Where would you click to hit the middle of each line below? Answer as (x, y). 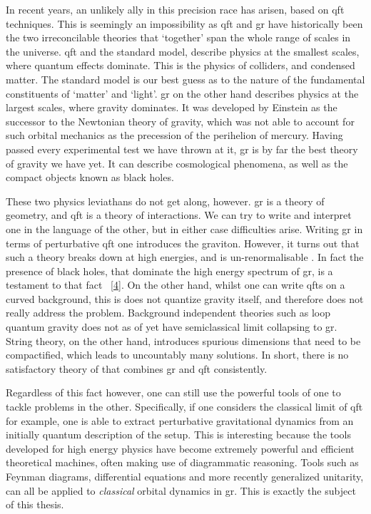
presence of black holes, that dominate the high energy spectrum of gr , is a (169, 271)
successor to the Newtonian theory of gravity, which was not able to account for (180, 121)
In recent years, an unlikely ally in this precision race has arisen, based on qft (175, 9)
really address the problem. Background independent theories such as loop (168, 313)
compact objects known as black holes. (90, 177)
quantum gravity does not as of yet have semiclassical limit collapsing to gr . (172, 327)
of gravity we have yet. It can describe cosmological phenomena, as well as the (177, 163)
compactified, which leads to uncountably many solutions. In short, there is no (177, 355)
